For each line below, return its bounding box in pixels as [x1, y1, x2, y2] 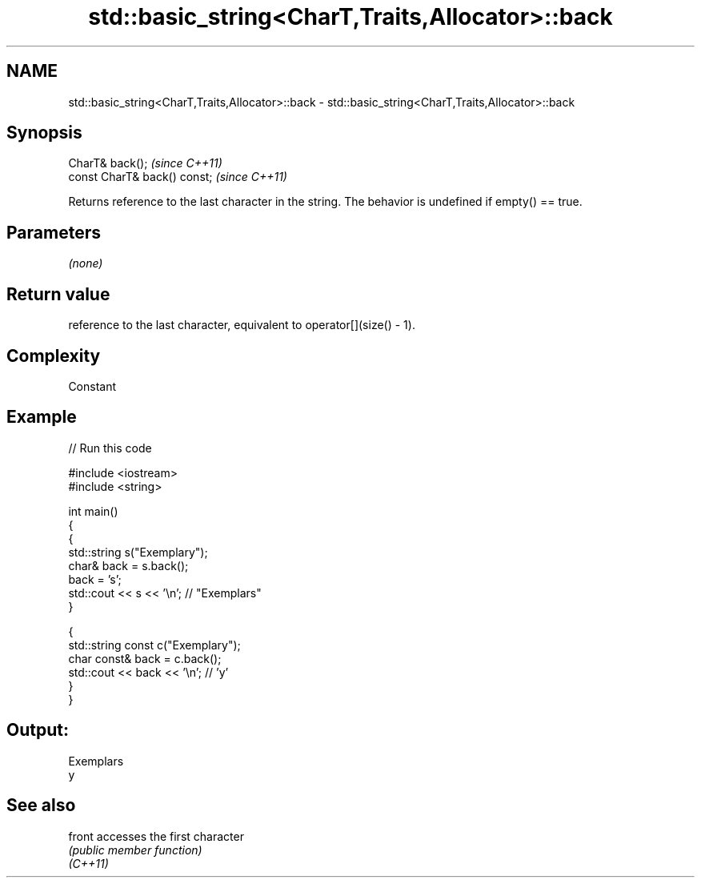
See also [6, 795, 76, 816]
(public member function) [68, 842, 202, 857]
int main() [68, 504, 118, 518]
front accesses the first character [68, 829, 244, 843]
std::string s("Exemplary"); [68, 544, 208, 559]
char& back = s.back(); [68, 558, 189, 573]
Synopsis [6, 123, 82, 143]
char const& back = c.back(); [68, 651, 222, 665]
